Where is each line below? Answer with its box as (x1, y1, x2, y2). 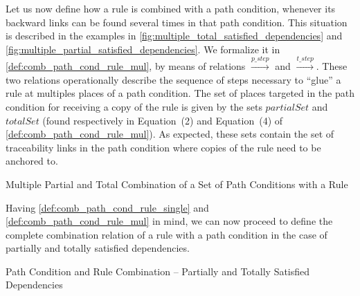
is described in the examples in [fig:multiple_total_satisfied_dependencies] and (6, 28, 343, 43)
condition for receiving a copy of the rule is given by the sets (6, 99, 262, 113)
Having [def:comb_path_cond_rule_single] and (6, 200, 209, 214)
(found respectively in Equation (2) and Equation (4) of (42, 113, 283, 127)
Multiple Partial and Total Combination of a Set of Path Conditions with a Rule (6, 176, 348, 191)
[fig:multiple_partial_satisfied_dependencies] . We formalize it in (6, 41, 280, 56)
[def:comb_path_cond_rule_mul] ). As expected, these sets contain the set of (6, 127, 334, 141)
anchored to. (6, 154, 58, 168)
